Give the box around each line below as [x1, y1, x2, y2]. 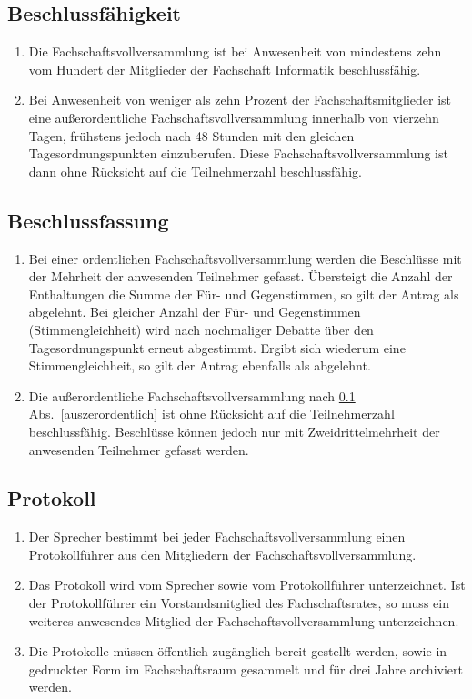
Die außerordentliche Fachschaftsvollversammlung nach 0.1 [28, 386, 356, 405]
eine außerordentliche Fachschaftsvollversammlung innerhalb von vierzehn [28, 107, 439, 127]
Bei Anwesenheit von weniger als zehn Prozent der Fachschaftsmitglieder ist [28, 90, 452, 109]
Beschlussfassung [7, 206, 169, 234]
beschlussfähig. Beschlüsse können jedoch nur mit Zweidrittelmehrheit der [28, 421, 440, 441]
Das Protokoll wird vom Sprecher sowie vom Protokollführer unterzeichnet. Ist [28, 575, 466, 594]
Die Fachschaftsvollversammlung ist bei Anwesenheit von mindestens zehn [28, 42, 442, 61]
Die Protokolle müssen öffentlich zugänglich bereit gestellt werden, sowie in [28, 642, 447, 661]
